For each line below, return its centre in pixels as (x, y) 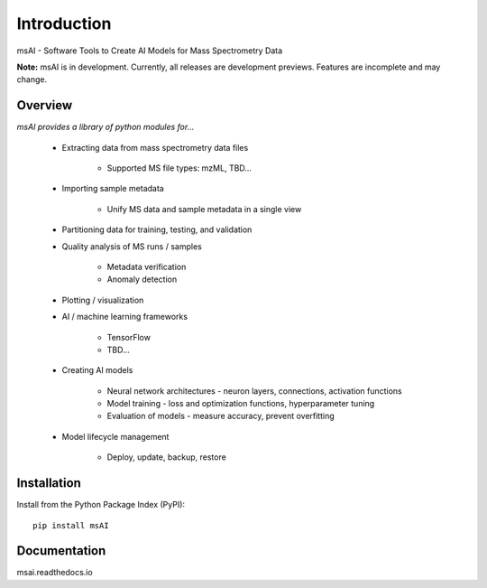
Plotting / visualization (103, 300)
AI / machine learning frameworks (125, 317)
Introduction (64, 23)
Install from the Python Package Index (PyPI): (101, 505)
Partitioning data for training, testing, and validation (157, 229)
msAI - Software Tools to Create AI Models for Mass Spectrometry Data (150, 51)
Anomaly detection (142, 279)
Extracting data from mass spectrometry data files (155, 147)
